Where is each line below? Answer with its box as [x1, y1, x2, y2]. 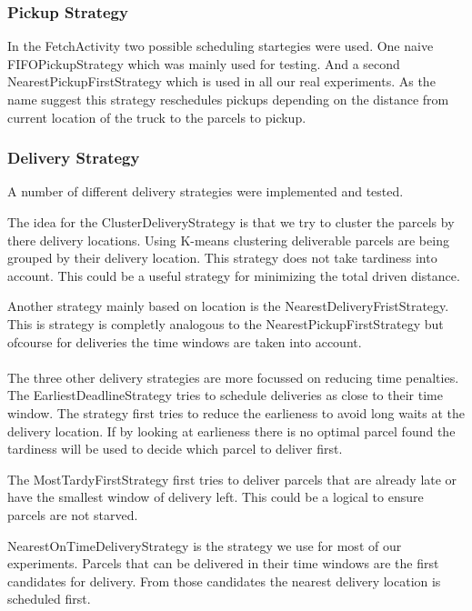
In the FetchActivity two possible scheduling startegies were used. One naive [7, 36, 434, 55]
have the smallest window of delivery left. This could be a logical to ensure [7, 487, 424, 506]
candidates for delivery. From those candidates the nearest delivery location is [7, 571, 441, 590]
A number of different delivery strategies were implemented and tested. [7, 182, 404, 201]
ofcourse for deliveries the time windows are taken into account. [7, 332, 362, 351]
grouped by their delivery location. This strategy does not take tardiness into [7, 248, 437, 267]
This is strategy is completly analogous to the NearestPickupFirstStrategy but [7, 314, 444, 333]
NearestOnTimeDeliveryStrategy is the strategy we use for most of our [7, 536, 402, 555]
